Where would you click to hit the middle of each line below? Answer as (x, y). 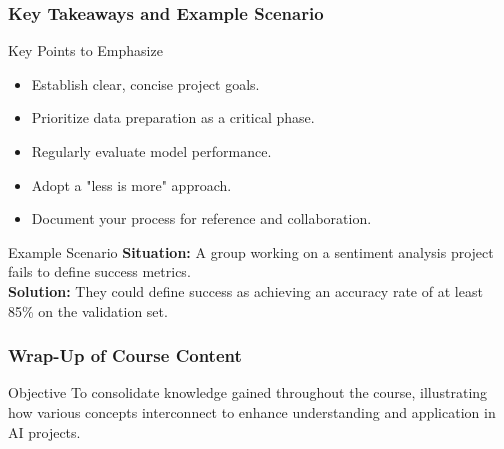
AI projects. (44, 431)
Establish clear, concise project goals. (145, 83)
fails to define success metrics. (99, 271)
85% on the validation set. (88, 310)
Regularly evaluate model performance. (151, 151)
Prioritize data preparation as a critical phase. (173, 117)
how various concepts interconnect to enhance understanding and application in (252, 411)
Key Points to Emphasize (85, 50)
